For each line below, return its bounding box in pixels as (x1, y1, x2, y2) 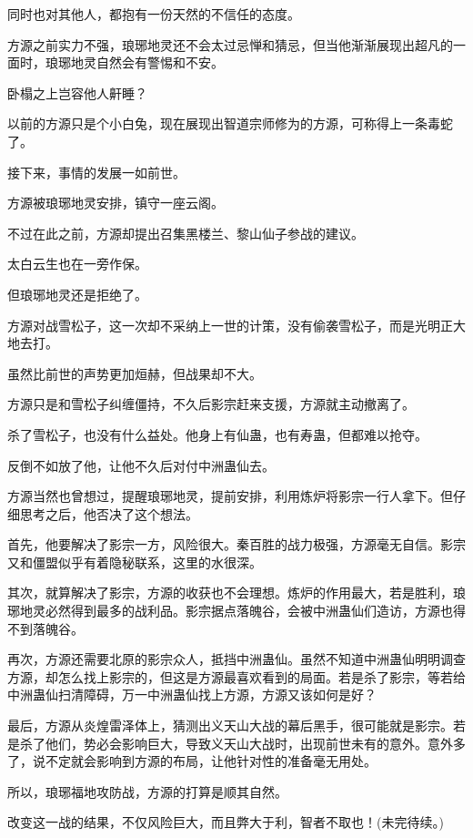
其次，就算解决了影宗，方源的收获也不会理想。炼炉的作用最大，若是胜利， (7, 583, 453, 602)
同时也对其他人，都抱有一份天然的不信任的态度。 (7, 5, 300, 23)
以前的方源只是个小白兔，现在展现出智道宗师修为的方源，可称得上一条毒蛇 (7, 114, 453, 133)
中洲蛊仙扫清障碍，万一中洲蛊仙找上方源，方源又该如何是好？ (7, 685, 377, 704)
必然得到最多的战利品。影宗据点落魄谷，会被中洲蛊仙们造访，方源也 (45, 601, 453, 620)
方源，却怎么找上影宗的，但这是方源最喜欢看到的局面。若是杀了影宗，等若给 (7, 667, 466, 686)
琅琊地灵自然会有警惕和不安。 (45, 53, 224, 72)
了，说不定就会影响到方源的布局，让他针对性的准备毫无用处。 (7, 751, 377, 771)
